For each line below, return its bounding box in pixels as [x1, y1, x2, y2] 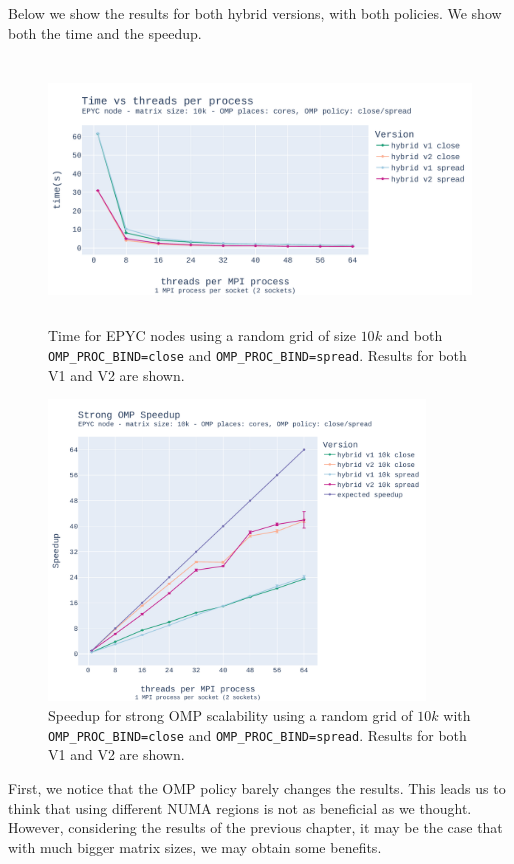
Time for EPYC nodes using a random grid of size [48, 325, 356, 346]
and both [386, 325, 443, 346]
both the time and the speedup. [8, 22, 202, 43]
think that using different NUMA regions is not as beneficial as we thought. [8, 797, 472, 818]
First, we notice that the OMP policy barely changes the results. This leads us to [8, 777, 506, 798]
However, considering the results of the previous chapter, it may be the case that [8, 817, 503, 838]
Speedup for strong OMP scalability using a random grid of [48, 705, 413, 726]
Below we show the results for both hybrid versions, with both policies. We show [8, 3, 502, 23]
